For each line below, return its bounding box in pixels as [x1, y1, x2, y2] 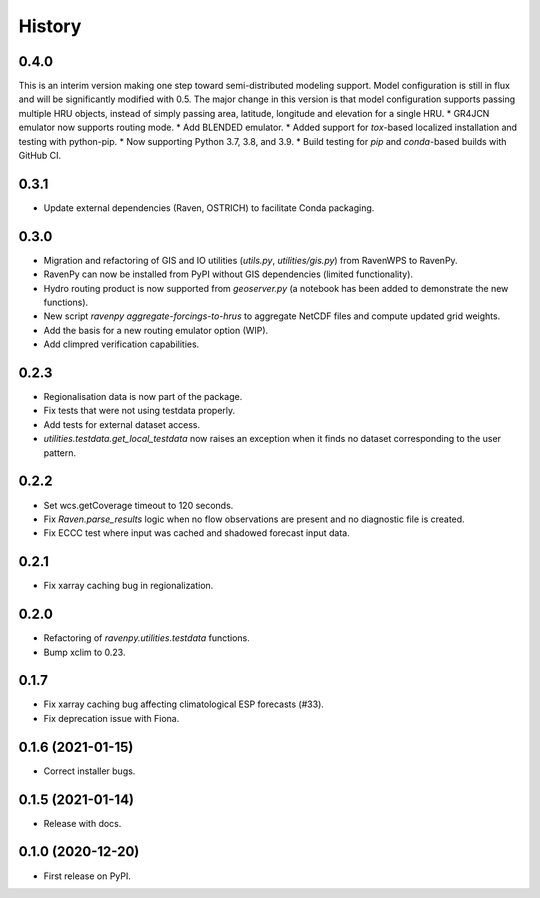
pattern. [43, 446, 77, 459]
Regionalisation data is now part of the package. [43, 391, 243, 403]
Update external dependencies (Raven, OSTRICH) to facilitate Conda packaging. [43, 201, 375, 214]
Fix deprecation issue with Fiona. [43, 712, 180, 724]
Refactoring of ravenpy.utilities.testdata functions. [43, 632, 250, 644]
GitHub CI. [18, 150, 62, 162]
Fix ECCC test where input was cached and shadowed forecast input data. [43, 527, 350, 539]
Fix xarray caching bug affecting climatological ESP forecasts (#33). [43, 698, 325, 710]
